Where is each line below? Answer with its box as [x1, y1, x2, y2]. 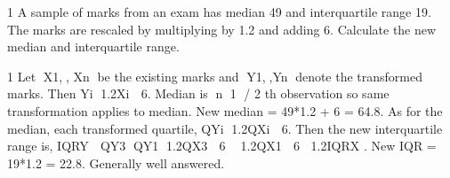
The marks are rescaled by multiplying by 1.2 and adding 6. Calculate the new [7, 19, 437, 38]
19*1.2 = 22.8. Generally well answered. [7, 153, 225, 172]
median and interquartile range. [7, 37, 180, 56]
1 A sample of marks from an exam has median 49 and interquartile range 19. [7, 3, 431, 20]
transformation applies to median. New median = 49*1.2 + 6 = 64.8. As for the [7, 101, 443, 120]
